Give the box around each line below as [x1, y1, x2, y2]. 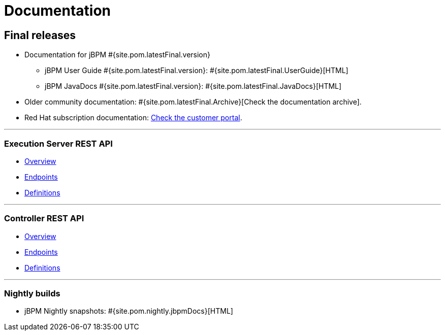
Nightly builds [4, 288, 60, 299]
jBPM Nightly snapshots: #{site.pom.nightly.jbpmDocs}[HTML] [24, 307, 233, 316]
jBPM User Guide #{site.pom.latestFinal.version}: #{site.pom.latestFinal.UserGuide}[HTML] [45, 66, 348, 75]
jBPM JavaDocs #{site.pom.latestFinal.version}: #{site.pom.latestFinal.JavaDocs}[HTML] [45, 82, 342, 91]
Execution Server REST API [4, 138, 113, 149]
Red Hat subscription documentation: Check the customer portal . [24, 113, 242, 122]
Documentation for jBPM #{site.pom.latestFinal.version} [24, 50, 211, 59]
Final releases [4, 28, 76, 42]
